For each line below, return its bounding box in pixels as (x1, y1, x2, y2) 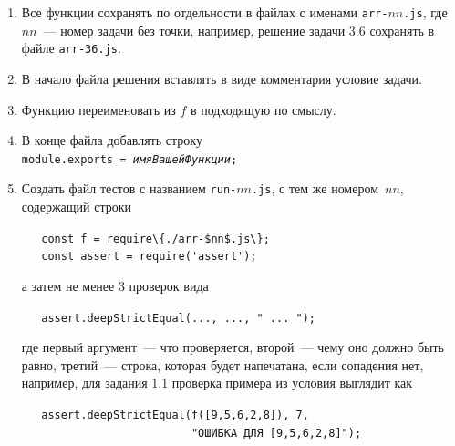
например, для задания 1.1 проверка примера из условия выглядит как (21, 373, 413, 392)
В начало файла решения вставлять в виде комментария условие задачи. (21, 68, 423, 88)
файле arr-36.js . (21, 38, 121, 57)
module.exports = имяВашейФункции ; (21, 152, 238, 166)
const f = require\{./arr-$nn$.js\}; (41, 232, 270, 245)
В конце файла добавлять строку (21, 130, 202, 150)
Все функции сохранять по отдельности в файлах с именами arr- (21, 3, 388, 21)
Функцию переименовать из (21, 99, 176, 119)
